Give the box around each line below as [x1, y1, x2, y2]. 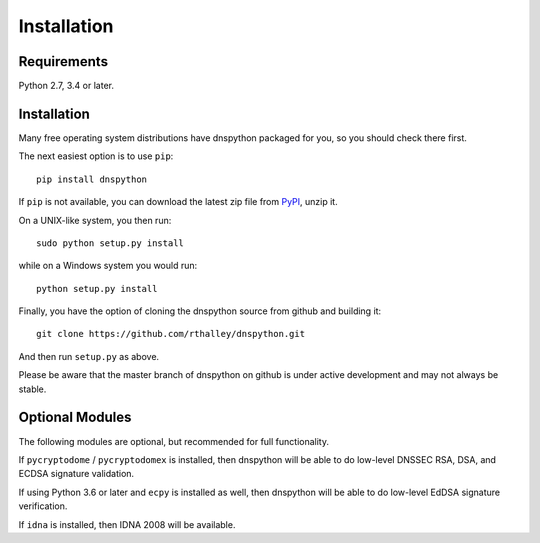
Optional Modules [18, 409, 132, 426]
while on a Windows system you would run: [18, 260, 198, 272]
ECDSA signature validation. [18, 468, 135, 480]
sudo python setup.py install [36, 237, 185, 249]
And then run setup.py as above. [18, 350, 160, 362]
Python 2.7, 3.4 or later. [18, 80, 115, 92]
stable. [18, 383, 47, 395]
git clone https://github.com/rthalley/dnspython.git [36, 328, 305, 340]
